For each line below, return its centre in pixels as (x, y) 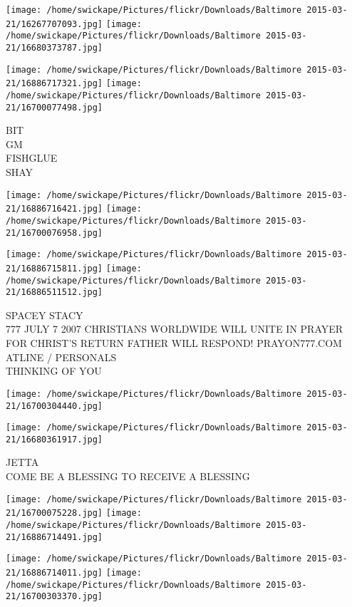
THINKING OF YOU (54, 371)
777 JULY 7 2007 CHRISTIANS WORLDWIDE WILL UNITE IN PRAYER (175, 329)
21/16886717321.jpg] (55, 84)
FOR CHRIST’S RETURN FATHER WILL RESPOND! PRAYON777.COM (174, 343)
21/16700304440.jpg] (55, 406)
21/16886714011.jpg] (55, 572)
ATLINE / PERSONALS (61, 357)
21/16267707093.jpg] (55, 24)
